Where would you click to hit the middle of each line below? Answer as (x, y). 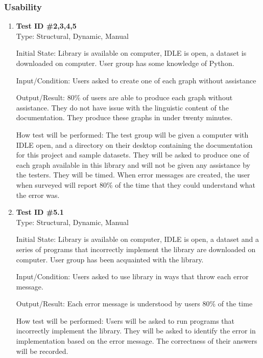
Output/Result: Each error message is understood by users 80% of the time (134, 304)
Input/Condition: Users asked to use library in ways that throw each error (132, 276)
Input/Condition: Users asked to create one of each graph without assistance (136, 80)
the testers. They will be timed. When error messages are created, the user (133, 175)
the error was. (38, 195)
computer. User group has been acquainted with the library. (110, 259)
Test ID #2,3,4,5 (46, 26)
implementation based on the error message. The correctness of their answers (137, 341)
